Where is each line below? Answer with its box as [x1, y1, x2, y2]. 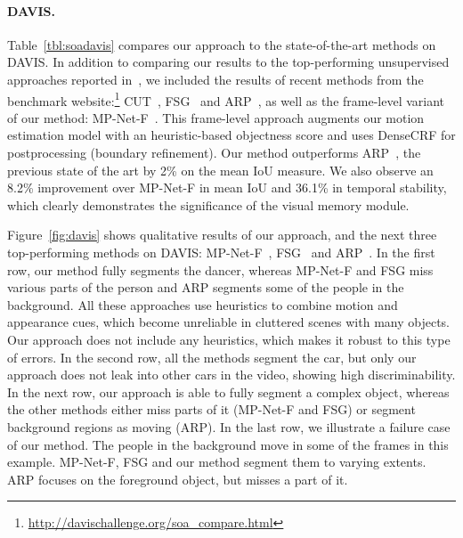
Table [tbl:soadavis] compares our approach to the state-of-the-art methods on [7, 35, 436, 53]
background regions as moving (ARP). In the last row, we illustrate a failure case [7, 417, 451, 436]
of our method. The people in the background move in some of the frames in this [7, 435, 449, 453]
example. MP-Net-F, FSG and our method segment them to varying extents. [7, 452, 426, 471]
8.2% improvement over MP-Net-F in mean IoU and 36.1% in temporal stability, [7, 178, 447, 197]
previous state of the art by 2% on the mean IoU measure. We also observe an [7, 160, 434, 179]
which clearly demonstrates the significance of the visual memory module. [7, 195, 410, 214]
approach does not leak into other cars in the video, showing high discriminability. [7, 365, 456, 384]
